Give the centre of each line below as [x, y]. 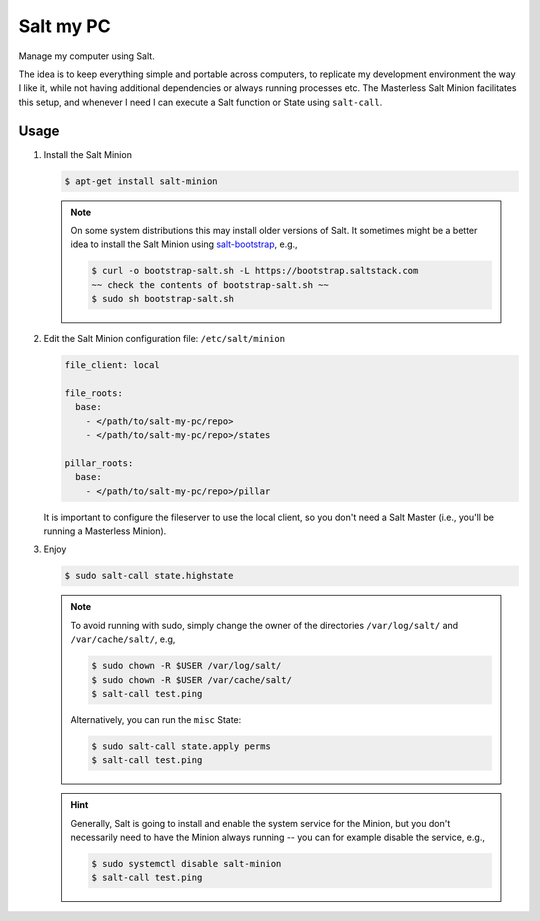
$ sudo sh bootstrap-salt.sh [163, 299]
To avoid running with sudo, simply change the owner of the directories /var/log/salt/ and [264, 625]
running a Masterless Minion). [105, 531]
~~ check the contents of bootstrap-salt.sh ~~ [210, 284]
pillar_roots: [99, 463]
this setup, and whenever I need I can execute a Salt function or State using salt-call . [200, 102]
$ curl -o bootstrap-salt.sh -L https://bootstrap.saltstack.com [255, 271]
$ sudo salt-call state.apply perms [181, 746]
